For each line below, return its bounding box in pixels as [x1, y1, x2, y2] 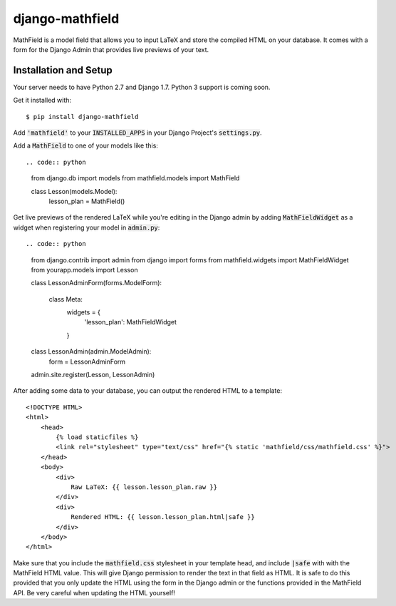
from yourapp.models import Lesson [31, 265, 138, 274]
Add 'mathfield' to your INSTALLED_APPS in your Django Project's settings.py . [13, 128, 263, 137]
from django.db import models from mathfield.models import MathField [31, 174, 240, 183]
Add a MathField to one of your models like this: [13, 141, 158, 150]
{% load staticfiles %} [56, 433, 139, 441]
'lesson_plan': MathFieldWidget [84, 318, 177, 327]
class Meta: [48, 294, 83, 303]
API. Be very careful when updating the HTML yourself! [13, 588, 176, 597]
